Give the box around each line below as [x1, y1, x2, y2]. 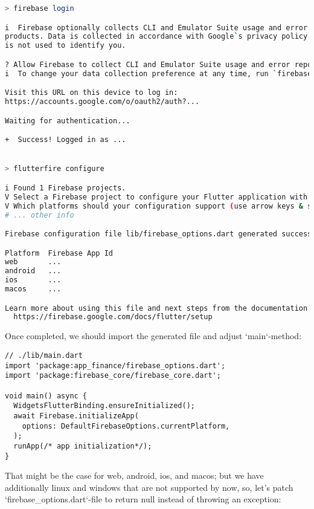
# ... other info [5, 210, 74, 219]
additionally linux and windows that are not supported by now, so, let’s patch [5, 481, 293, 493]
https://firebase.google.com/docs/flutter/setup [13, 313, 213, 322]
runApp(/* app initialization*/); [13, 441, 152, 450]
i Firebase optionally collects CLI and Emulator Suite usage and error [5, 23, 308, 32]
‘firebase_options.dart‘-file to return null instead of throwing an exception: [5, 493, 281, 505]
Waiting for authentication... [5, 116, 130, 125]
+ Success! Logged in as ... [5, 135, 126, 144]
